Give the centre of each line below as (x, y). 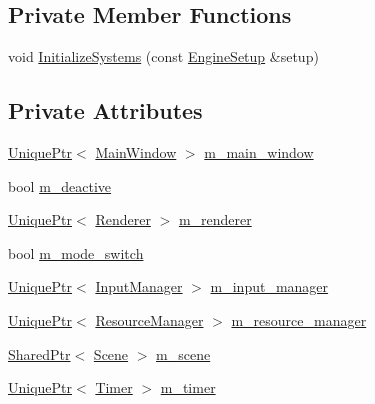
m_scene (183, 353)
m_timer (188, 387)
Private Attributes (105, 110)
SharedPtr (39, 353)
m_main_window (259, 152)
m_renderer (215, 219)
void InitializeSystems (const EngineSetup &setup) (163, 56)
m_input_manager (269, 286)
